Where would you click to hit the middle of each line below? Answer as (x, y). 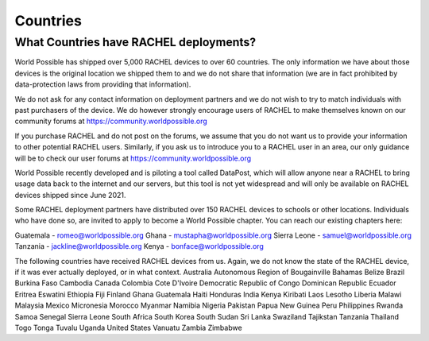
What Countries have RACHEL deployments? (135, 42)
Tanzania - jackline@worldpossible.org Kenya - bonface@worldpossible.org (139, 246)
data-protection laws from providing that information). (103, 84)
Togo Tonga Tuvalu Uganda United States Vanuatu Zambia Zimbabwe (128, 327)
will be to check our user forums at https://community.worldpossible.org (133, 158)
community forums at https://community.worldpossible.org (111, 121)
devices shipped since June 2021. (70, 195)
